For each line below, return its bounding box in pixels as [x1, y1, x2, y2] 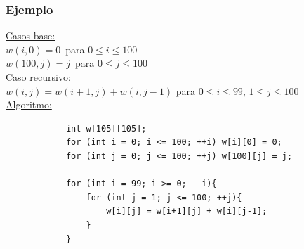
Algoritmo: [6, 97, 52, 112]
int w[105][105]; [65, 123, 147, 134]
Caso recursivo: [6, 70, 71, 84]
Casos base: [6, 28, 55, 43]
